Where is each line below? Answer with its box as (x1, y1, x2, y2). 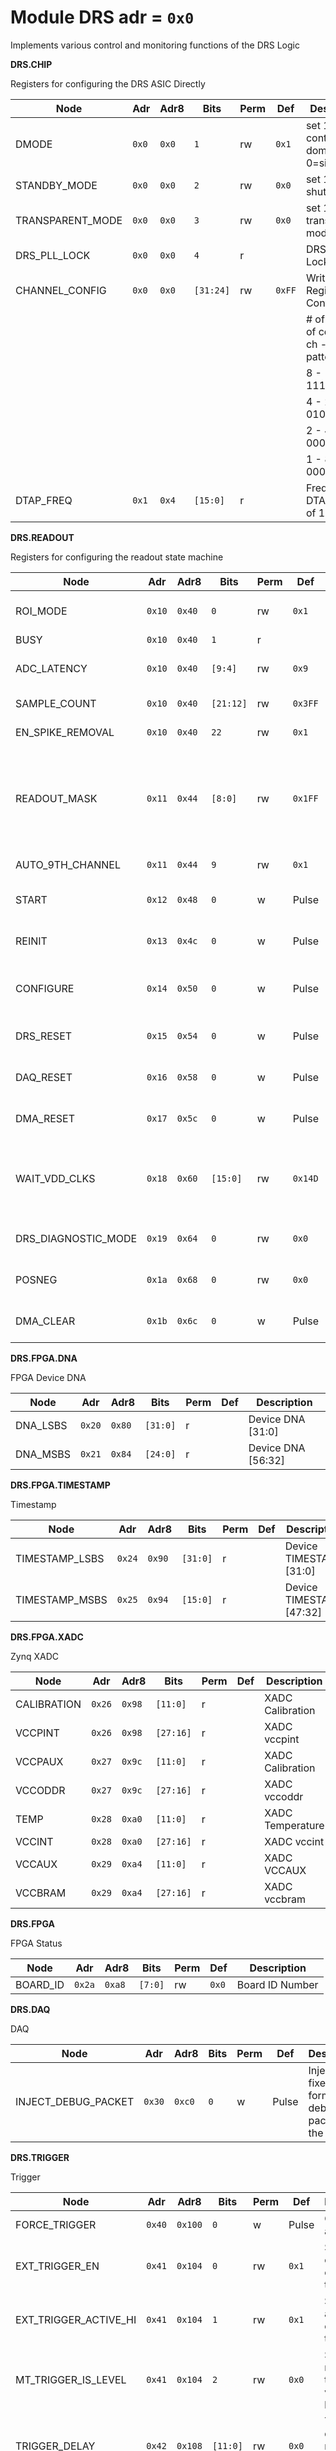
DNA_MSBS (15, 1447, 71, 1461)
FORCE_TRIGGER (15, 2217, 97, 2231)
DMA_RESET (15, 1111, 75, 1125)
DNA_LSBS (15, 1418, 68, 1432)
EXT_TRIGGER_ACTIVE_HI (15, 2312, 137, 2326)
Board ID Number (236, 1977, 319, 1991)
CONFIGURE (15, 981, 75, 995)
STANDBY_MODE (15, 178, 98, 192)
